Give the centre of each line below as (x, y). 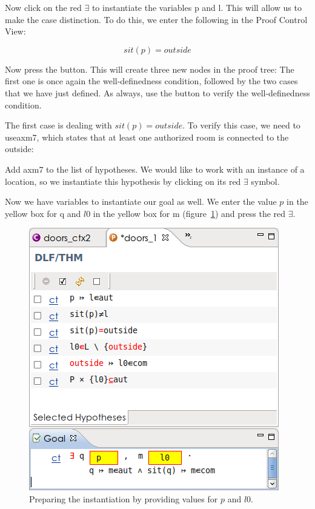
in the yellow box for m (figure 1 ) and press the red (189, 213)
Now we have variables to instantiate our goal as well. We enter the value (141, 201)
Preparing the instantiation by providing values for (124, 498)
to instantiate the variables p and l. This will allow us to (197, 7)
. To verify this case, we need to (241, 125)
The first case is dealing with (58, 125)
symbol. (265, 181)
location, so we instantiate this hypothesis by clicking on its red (123, 181)
